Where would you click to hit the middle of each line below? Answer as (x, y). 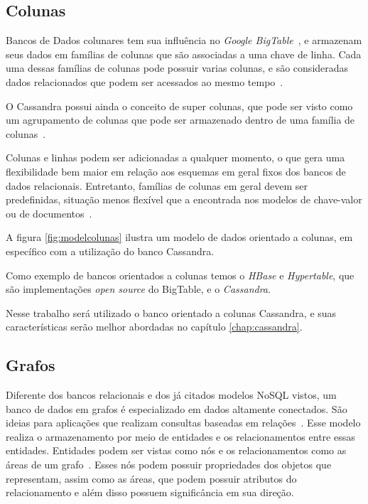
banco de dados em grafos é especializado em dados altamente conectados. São (177, 408)
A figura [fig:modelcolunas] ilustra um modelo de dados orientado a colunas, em (179, 237)
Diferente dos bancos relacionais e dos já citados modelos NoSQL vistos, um (171, 395)
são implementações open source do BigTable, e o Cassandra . (138, 289)
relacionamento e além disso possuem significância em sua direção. (150, 492)
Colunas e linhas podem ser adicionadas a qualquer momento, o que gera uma (175, 157)
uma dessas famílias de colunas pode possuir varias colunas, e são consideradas (177, 68)
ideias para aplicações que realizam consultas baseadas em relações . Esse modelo (183, 423)
